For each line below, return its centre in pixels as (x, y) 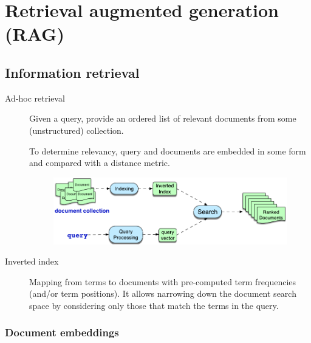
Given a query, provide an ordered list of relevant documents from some (163, 118)
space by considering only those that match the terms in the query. (154, 305)
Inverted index (32, 261)
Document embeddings (62, 332)
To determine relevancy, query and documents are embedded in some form (168, 151)
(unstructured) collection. (77, 130)
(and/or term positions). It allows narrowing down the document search (163, 293)
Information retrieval (72, 72)
